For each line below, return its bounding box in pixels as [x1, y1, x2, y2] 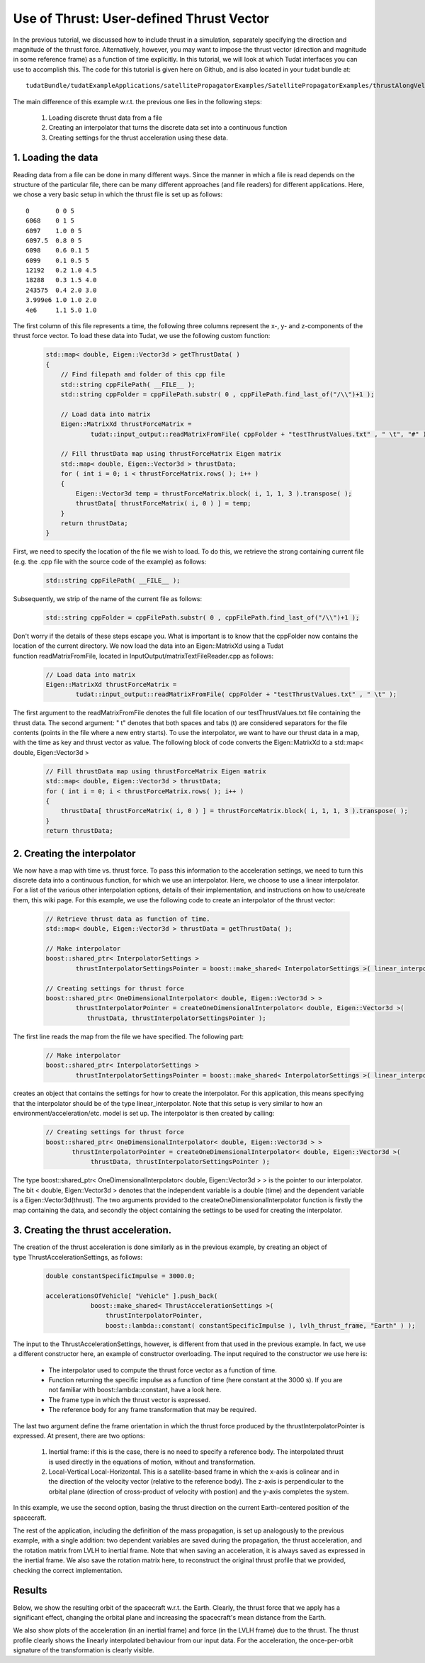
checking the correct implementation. [13, 1566, 123, 1574]
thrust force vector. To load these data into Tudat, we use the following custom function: [13, 332, 271, 340]
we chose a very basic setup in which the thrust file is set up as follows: [13, 190, 223, 198]
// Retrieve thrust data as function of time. [45, 914, 210, 923]
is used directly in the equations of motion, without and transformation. [48, 1457, 256, 1466]
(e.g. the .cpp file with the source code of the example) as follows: [13, 557, 207, 566]
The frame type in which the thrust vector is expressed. [48, 1395, 211, 1404]
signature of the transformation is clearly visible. [13, 1646, 154, 1654]
